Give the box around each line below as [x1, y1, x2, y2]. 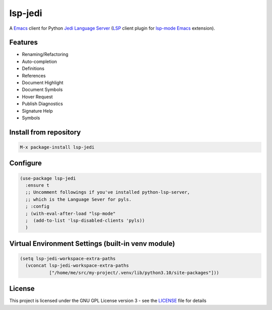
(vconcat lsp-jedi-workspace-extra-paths [25, 263, 129, 269]
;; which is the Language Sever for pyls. [25, 196, 132, 202]
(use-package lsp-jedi [20, 175, 76, 181]
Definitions [22, 65, 45, 71]
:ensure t [25, 182, 50, 188]
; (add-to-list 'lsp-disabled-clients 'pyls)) [25, 217, 145, 223]
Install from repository [9, 128, 81, 136]
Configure [9, 159, 42, 168]
